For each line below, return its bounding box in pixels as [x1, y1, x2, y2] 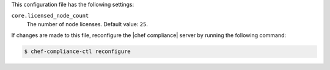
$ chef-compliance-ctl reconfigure [24, 48, 131, 55]
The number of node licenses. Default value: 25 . [26, 20, 148, 27]
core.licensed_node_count [11, 12, 89, 19]
